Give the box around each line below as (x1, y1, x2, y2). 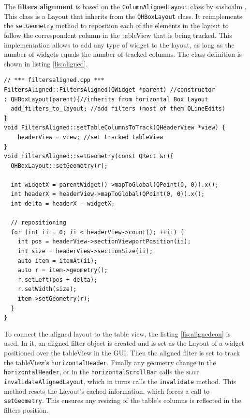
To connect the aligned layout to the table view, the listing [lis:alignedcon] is (4, 328, 231, 338)
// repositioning (11, 219, 66, 226)
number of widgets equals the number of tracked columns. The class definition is (4, 49, 242, 59)
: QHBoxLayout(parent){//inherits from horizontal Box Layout (4, 96, 208, 103)
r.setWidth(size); (17, 286, 77, 293)
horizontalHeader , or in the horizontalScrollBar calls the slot (4, 367, 199, 377)
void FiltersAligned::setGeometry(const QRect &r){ (4, 153, 174, 160)
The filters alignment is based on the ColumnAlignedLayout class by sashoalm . (4, 1, 247, 11)
